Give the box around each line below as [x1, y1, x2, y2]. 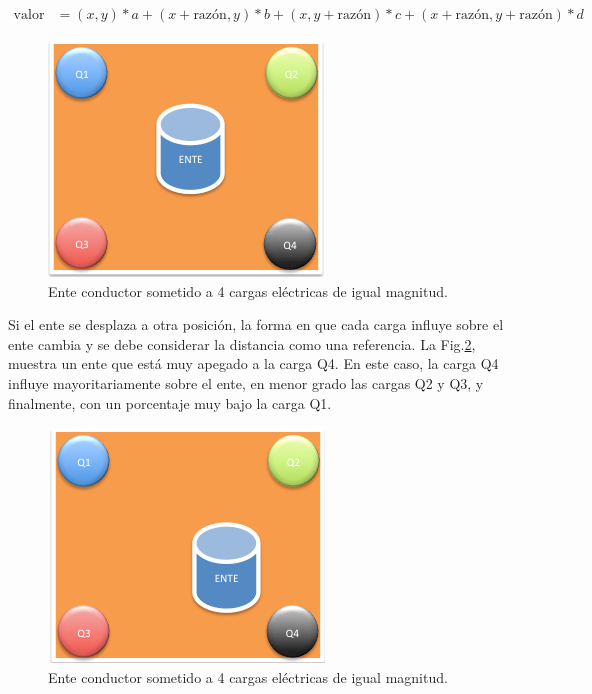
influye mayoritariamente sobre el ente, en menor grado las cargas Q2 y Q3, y [8, 373, 484, 393]
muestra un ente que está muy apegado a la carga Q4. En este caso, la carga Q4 [8, 353, 499, 374]
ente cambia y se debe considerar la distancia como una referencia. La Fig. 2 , [8, 333, 476, 354]
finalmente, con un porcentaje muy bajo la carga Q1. [8, 392, 332, 413]
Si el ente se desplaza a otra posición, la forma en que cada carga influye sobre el [8, 314, 504, 335]
